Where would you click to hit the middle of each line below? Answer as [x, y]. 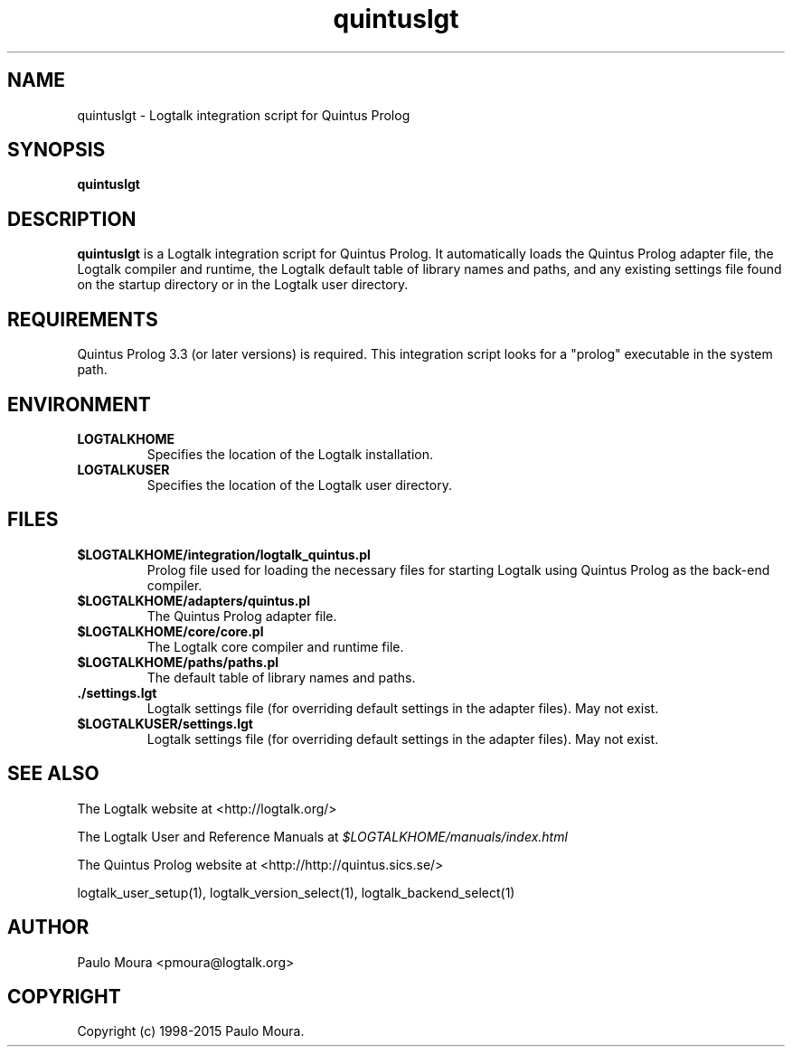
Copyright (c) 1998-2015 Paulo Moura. [191, 1031]
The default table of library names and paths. [281, 677]
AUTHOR [48, 927]
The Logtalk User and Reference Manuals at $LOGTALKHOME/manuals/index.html [322, 836]
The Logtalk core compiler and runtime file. [275, 646]
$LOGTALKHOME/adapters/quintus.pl [193, 600]
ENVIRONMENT [79, 404]
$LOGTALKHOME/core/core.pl [170, 631]
